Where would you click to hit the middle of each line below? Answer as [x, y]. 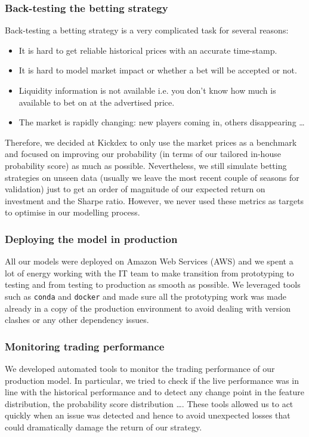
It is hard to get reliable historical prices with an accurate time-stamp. [148, 50]
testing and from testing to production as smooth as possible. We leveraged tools [153, 284]
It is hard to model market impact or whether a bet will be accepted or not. [158, 70]
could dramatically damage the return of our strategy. [103, 427]
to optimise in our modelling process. [72, 212]
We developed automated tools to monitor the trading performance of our [140, 368]
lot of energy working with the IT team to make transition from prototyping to [149, 273]
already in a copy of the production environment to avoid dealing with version [148, 308]
